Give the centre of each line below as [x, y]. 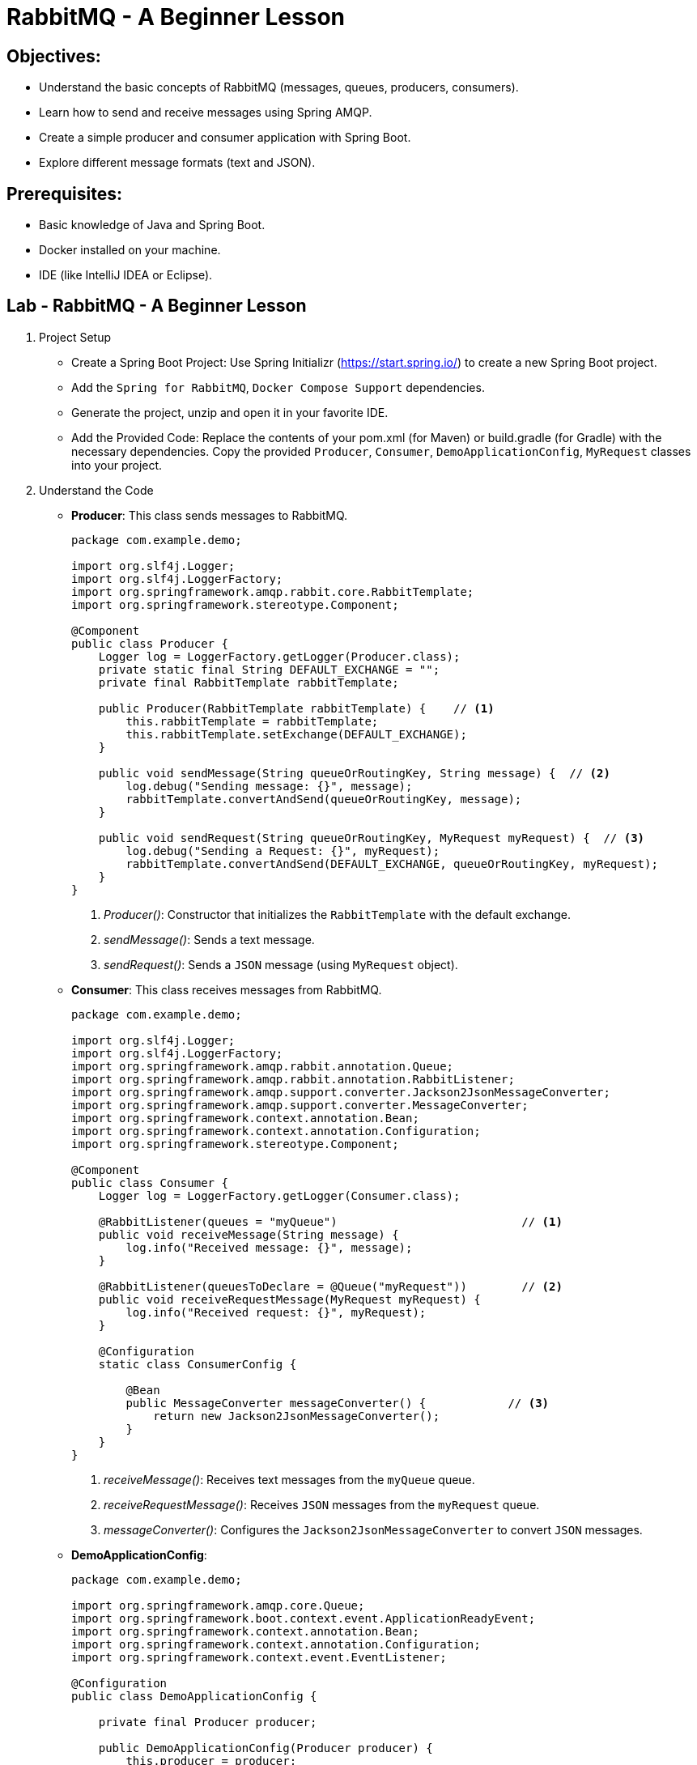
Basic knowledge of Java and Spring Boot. [152, 225]
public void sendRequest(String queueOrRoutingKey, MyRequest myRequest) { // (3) [372, 838]
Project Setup [75, 337]
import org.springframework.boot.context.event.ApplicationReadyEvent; [304, 1618]
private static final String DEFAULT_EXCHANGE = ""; [269, 669]
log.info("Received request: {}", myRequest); [276, 1312]
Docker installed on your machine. [130, 250]
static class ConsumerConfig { [198, 1364]
